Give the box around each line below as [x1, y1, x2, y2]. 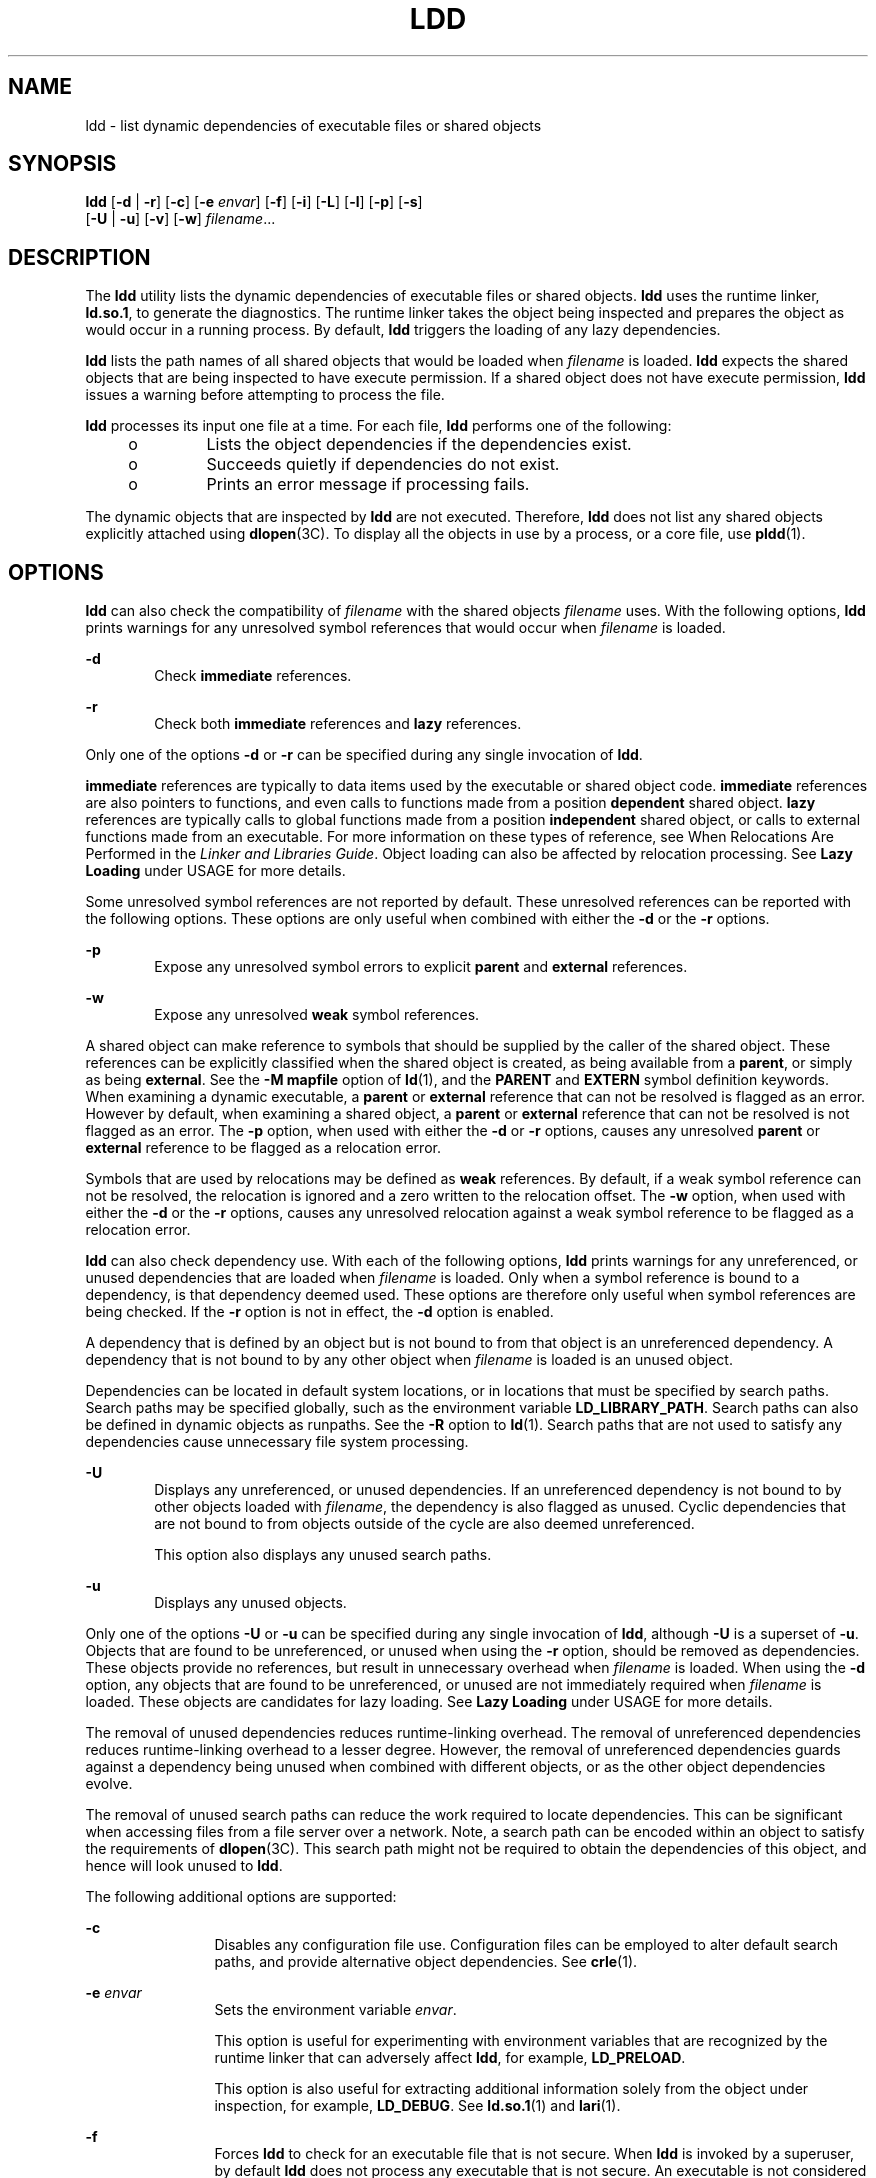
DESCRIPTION [8, 244, 151, 270]
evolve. [85, 1775, 133, 1793]
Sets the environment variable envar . [214, 2001, 457, 2019]
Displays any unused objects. [154, 1594, 347, 1612]
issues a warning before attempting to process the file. [85, 386, 445, 404]
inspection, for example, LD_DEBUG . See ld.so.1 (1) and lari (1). [214, 2097, 621, 2115]
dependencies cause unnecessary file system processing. [85, 1433, 469, 1451]
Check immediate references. [154, 667, 352, 685]
